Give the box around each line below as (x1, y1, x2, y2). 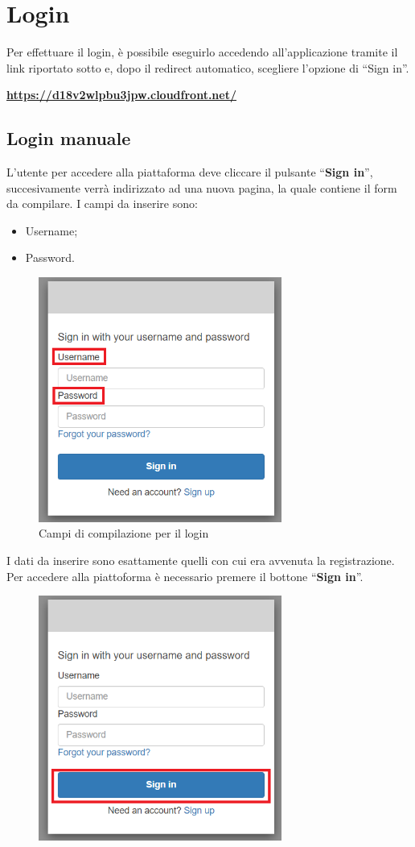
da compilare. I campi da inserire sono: (6, 195, 198, 212)
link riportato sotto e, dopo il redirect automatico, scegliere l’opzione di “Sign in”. (6, 59, 409, 76)
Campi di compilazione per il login (39, 525, 209, 542)
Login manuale (6, 126, 131, 151)
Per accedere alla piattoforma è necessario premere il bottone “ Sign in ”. (6, 567, 364, 584)
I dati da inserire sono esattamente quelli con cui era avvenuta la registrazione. (6, 551, 395, 568)
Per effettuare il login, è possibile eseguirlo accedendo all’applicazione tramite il (6, 44, 398, 60)
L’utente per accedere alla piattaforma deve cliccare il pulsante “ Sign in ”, (6, 164, 373, 181)
